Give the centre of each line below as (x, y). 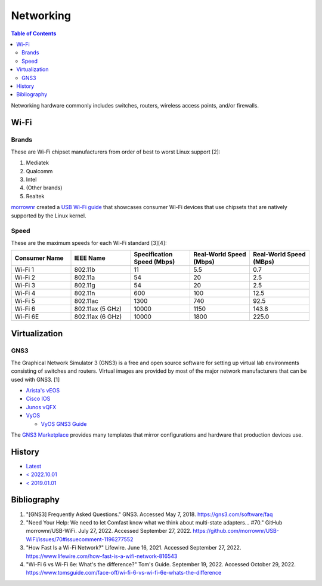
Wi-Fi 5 (25, 301)
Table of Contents (34, 33)
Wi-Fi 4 (25, 293)
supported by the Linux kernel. (49, 216)
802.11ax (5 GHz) (98, 309)
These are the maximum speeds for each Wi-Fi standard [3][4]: (89, 243)
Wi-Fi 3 (25, 286)
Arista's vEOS (43, 391)
